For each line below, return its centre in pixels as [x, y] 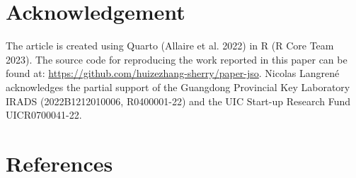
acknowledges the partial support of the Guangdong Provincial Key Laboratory [178, 87]
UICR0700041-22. [44, 115]
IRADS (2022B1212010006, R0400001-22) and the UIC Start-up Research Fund [178, 101]
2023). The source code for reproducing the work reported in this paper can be [177, 59]
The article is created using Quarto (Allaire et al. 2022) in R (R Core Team [170, 46]
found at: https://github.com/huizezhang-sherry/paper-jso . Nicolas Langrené [173, 73]
